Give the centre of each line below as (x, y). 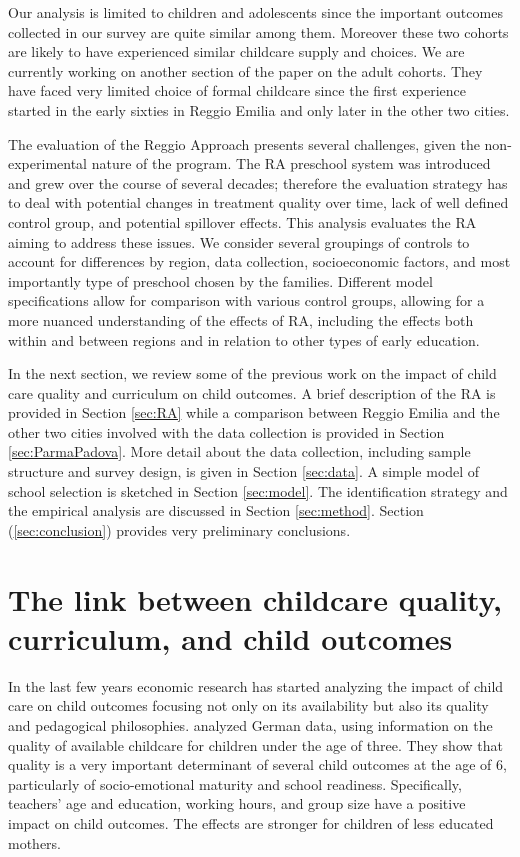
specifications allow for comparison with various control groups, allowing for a (246, 300)
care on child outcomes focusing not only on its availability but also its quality (248, 705)
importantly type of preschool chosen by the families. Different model (220, 280)
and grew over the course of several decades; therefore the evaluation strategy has (258, 182)
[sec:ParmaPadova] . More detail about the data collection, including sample (239, 451)
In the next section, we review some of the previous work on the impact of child (252, 373)
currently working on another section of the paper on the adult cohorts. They (245, 70)
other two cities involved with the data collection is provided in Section (226, 431)
